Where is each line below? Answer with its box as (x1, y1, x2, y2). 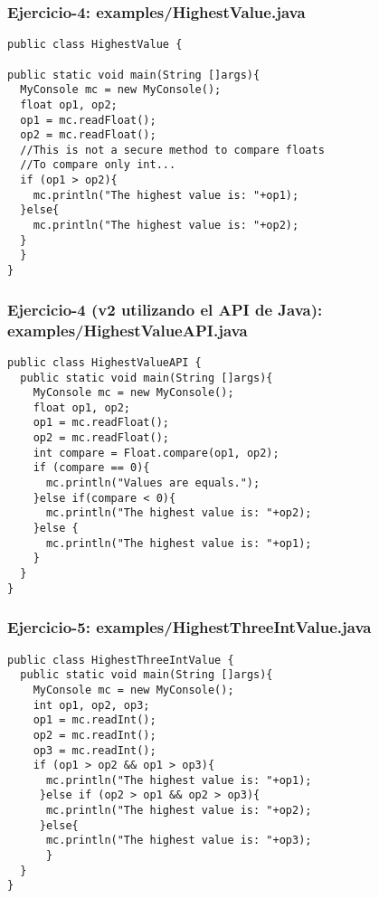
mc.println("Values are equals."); (45, 477, 261, 490)
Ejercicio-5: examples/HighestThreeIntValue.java (7, 616, 372, 638)
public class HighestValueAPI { (7, 355, 202, 369)
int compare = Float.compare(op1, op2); (33, 446, 280, 459)
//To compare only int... (20, 158, 176, 172)
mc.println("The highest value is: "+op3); (45, 834, 312, 847)
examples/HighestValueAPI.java (7, 318, 248, 341)
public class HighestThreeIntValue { (7, 653, 234, 666)
